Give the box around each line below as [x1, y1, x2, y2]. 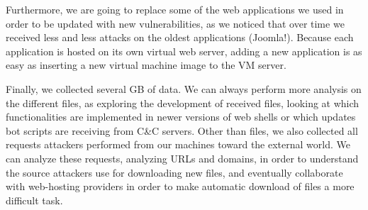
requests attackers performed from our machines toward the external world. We [6, 137, 350, 152]
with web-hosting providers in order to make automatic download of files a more [6, 179, 355, 194]
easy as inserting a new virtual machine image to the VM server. [6, 57, 286, 72]
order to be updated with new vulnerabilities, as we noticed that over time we [6, 16, 345, 31]
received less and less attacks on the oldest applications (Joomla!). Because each [6, 30, 354, 45]
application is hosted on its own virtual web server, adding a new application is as [6, 43, 362, 58]
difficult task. [6, 192, 63, 207]
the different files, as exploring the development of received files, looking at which [6, 95, 359, 110]
